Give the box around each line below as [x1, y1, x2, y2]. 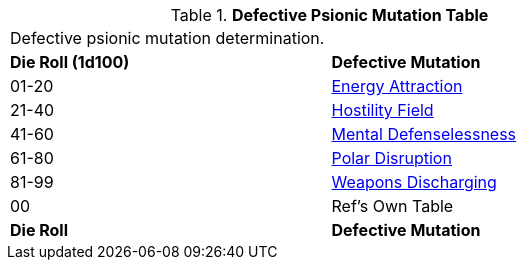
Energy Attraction [331, 76, 463, 96]
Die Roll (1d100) [10, 52, 130, 72]
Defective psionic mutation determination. [10, 28, 325, 48]
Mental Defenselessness [331, 124, 517, 144]
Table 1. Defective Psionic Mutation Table [170, 5, 489, 25]
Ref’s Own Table [331, 196, 454, 216]
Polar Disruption [331, 148, 452, 168]
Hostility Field [331, 100, 434, 120]
